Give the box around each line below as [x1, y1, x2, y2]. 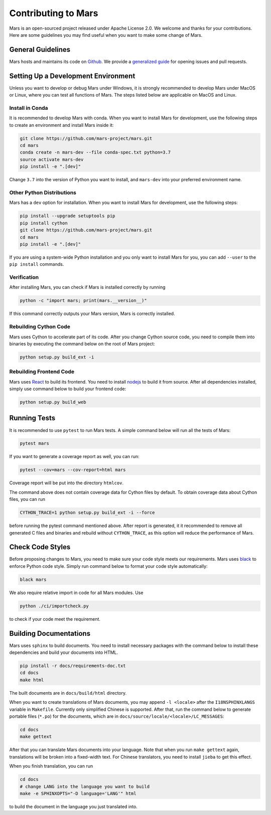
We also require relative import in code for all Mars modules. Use [9, 589, 144, 596]
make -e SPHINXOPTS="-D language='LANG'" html [20, 790, 137, 796]
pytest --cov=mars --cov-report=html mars [20, 467, 126, 473]
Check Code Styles [9, 543, 71, 551]
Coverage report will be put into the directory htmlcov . [9, 480, 124, 486]
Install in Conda [9, 104, 48, 111]
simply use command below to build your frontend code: [9, 386, 126, 392]
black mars [20, 576, 47, 582]
